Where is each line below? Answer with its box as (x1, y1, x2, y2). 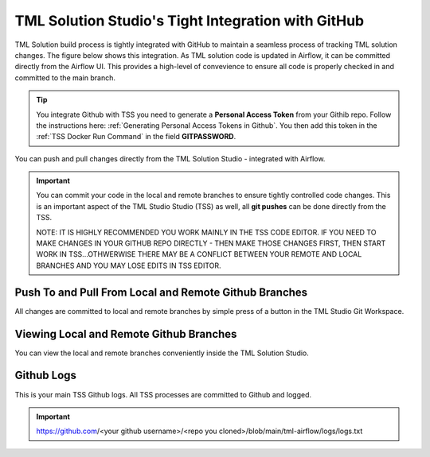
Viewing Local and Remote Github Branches (14, 327, 237, 341)
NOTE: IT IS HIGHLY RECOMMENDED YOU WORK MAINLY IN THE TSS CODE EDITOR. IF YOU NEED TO (36, 227, 377, 237)
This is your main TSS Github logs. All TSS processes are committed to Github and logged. (14, 389, 312, 399)
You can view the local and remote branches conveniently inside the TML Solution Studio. (14, 348, 310, 358)
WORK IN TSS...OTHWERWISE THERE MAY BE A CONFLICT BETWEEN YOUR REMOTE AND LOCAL (36, 250, 362, 259)
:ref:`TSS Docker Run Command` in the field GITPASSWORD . (36, 132, 236, 141)
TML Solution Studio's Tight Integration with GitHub (14, 12, 365, 29)
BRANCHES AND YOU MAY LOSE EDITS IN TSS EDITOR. (36, 261, 222, 270)
